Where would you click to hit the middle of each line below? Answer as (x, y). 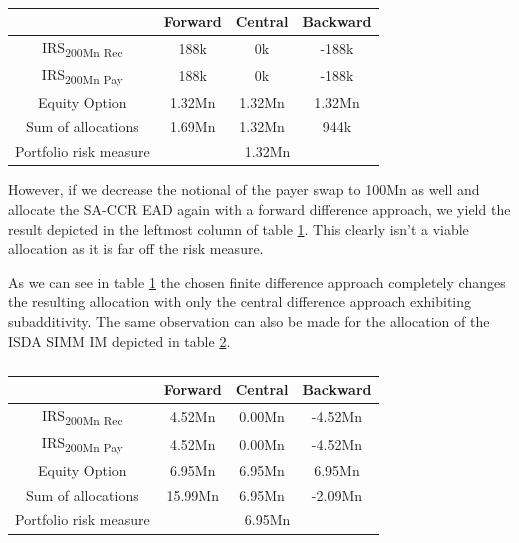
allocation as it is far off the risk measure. (136, 248)
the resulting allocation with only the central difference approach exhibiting (240, 301)
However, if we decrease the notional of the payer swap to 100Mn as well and (244, 189)
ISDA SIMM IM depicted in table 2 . (119, 340)
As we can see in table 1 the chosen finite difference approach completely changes (257, 281)
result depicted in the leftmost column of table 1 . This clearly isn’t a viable (238, 228)
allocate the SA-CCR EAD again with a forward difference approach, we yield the (259, 208)
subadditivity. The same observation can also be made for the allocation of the (249, 320)
